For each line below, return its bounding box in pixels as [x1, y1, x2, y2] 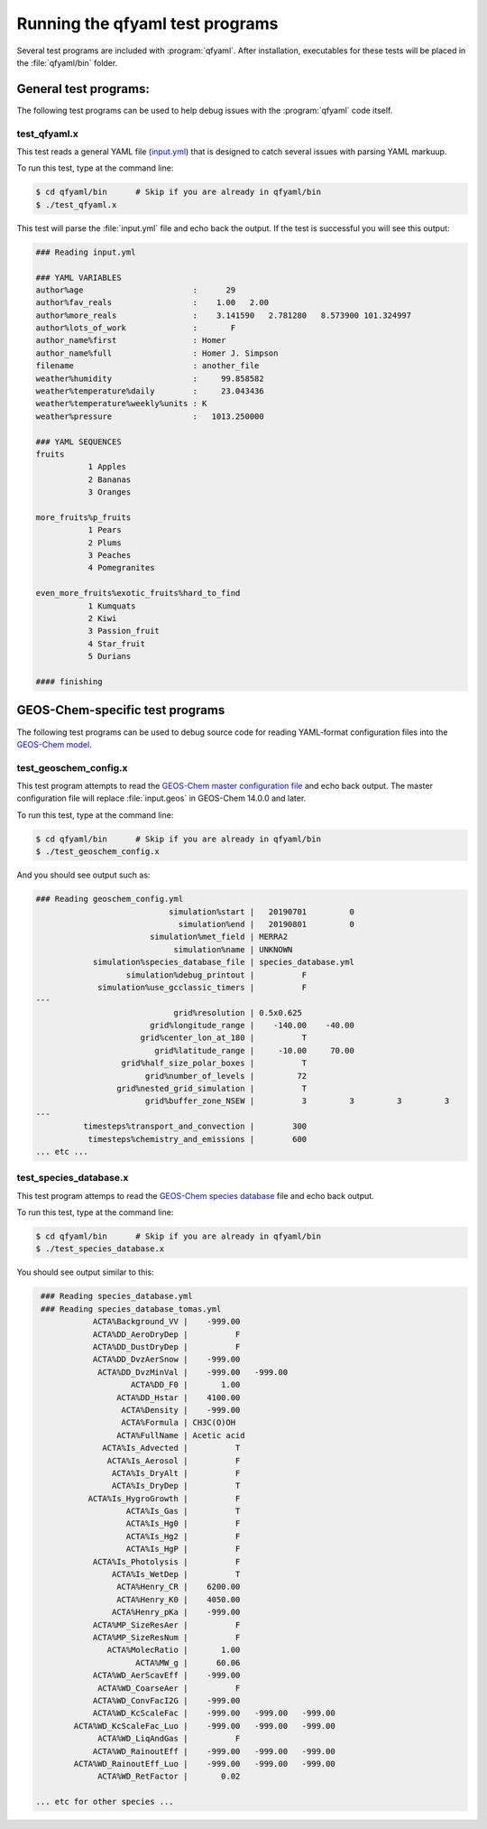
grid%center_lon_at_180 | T [140, 1033, 308, 1043]
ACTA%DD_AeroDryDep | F [92, 1329, 241, 1340]
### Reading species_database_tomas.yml [41, 1304, 222, 1314]
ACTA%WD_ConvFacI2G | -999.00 [92, 1695, 241, 1705]
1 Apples [87, 461, 126, 472]
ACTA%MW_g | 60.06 [135, 1657, 241, 1667]
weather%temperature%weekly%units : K [35, 398, 207, 409]
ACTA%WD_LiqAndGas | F [97, 1733, 241, 1744]
